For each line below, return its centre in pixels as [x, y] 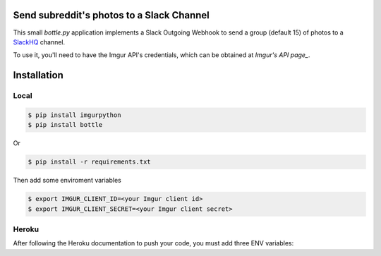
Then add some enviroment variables [67, 181]
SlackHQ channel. [39, 42]
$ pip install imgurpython [74, 115]
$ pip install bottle [65, 125]
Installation [38, 75]
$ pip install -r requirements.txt [89, 162]
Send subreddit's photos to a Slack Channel [111, 15]
